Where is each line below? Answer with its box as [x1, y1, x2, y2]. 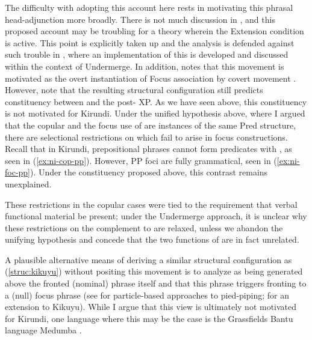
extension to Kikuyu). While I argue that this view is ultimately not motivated [5, 300, 297, 313]
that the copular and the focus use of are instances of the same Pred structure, [5, 118, 296, 131]
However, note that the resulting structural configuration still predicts [5, 83, 263, 96]
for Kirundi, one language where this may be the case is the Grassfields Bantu [5, 312, 293, 324]
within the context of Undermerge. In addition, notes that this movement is [5, 59, 284, 72]
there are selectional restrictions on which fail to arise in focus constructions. [5, 130, 288, 143]
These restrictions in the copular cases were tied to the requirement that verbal [5, 198, 298, 210]
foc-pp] [5, 166, 31, 178]
